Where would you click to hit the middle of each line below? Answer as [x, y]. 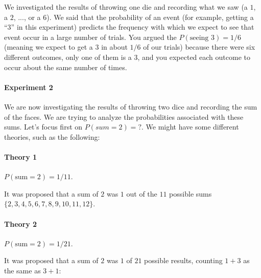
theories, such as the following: [52, 136]
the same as [22, 270]
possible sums [191, 193]
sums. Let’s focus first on [43, 127]
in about [114, 47]
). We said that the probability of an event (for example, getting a [150, 17]
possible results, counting [183, 260]
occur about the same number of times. [66, 67]
